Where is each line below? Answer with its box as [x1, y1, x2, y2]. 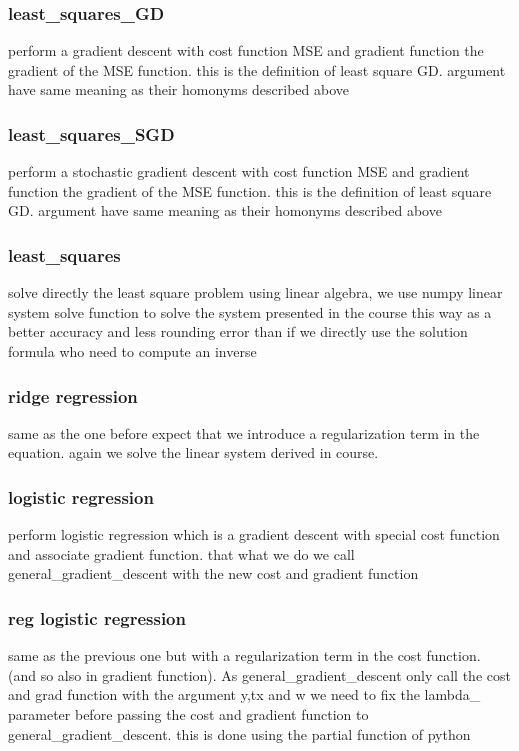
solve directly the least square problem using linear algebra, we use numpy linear [8, 282, 503, 303]
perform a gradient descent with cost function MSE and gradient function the [8, 40, 484, 61]
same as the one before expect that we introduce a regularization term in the [8, 422, 480, 443]
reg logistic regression [8, 605, 186, 630]
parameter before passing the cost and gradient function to [8, 704, 369, 724]
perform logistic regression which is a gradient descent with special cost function [8, 524, 500, 545]
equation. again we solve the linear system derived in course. [8, 442, 379, 463]
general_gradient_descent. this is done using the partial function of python [8, 723, 471, 744]
